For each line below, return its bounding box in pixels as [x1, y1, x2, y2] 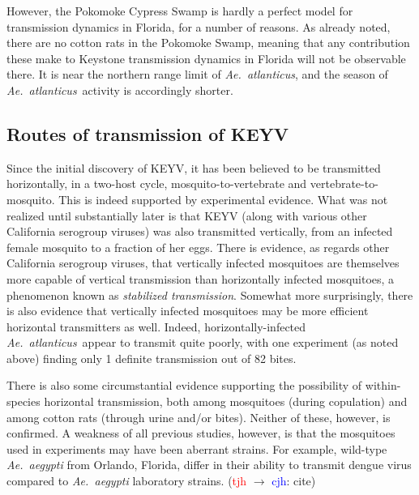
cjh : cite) [271, 472, 316, 489]
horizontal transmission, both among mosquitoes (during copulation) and [44, 393, 408, 410]
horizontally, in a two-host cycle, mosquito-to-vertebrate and [6, 175, 307, 192]
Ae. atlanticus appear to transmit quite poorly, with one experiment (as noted [6, 334, 399, 351]
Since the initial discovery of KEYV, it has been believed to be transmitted [6, 159, 381, 176]
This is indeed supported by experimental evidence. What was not [58, 190, 388, 207]
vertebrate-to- [310, 175, 378, 192]
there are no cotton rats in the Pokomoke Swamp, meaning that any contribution [6, 34, 410, 51]
